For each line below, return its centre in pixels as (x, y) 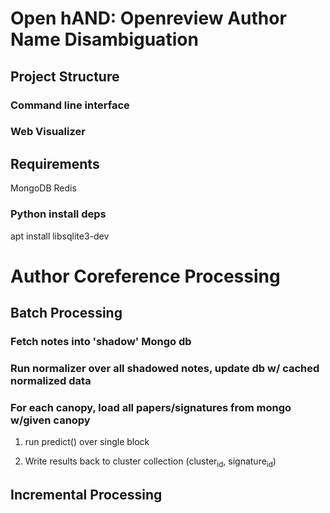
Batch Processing (66, 313)
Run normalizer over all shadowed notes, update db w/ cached (165, 368)
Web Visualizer (48, 132)
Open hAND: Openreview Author (148, 18)
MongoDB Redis (43, 188)
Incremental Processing (86, 495)
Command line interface (70, 105)
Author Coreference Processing (145, 276)
